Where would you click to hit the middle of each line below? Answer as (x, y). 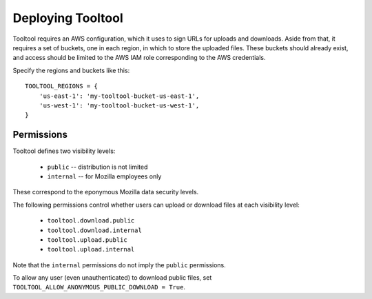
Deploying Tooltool (68, 18)
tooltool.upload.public (87, 240)
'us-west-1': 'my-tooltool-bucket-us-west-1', (119, 105)
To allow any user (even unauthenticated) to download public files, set (112, 278)
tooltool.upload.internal (91, 249)
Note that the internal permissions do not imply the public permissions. (120, 265)
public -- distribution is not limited (97, 167)
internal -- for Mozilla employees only (104, 176)
